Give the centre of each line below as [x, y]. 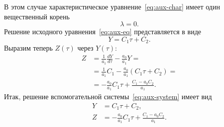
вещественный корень [37, 16]
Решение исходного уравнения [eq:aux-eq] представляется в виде [103, 32]
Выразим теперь [28, 48]
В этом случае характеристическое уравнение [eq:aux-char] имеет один [112, 6]
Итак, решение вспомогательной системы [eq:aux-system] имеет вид [108, 96]
